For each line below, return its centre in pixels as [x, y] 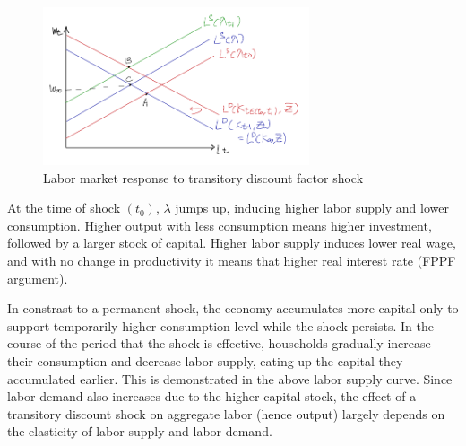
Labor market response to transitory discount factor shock [203, 177]
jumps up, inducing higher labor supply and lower [312, 208]
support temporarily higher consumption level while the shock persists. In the [220, 325]
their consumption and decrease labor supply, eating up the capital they [205, 361]
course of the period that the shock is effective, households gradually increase [219, 343]
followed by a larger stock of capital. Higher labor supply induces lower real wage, [232, 243]
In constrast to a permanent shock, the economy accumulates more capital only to [233, 308]
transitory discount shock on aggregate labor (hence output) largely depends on [226, 413]
